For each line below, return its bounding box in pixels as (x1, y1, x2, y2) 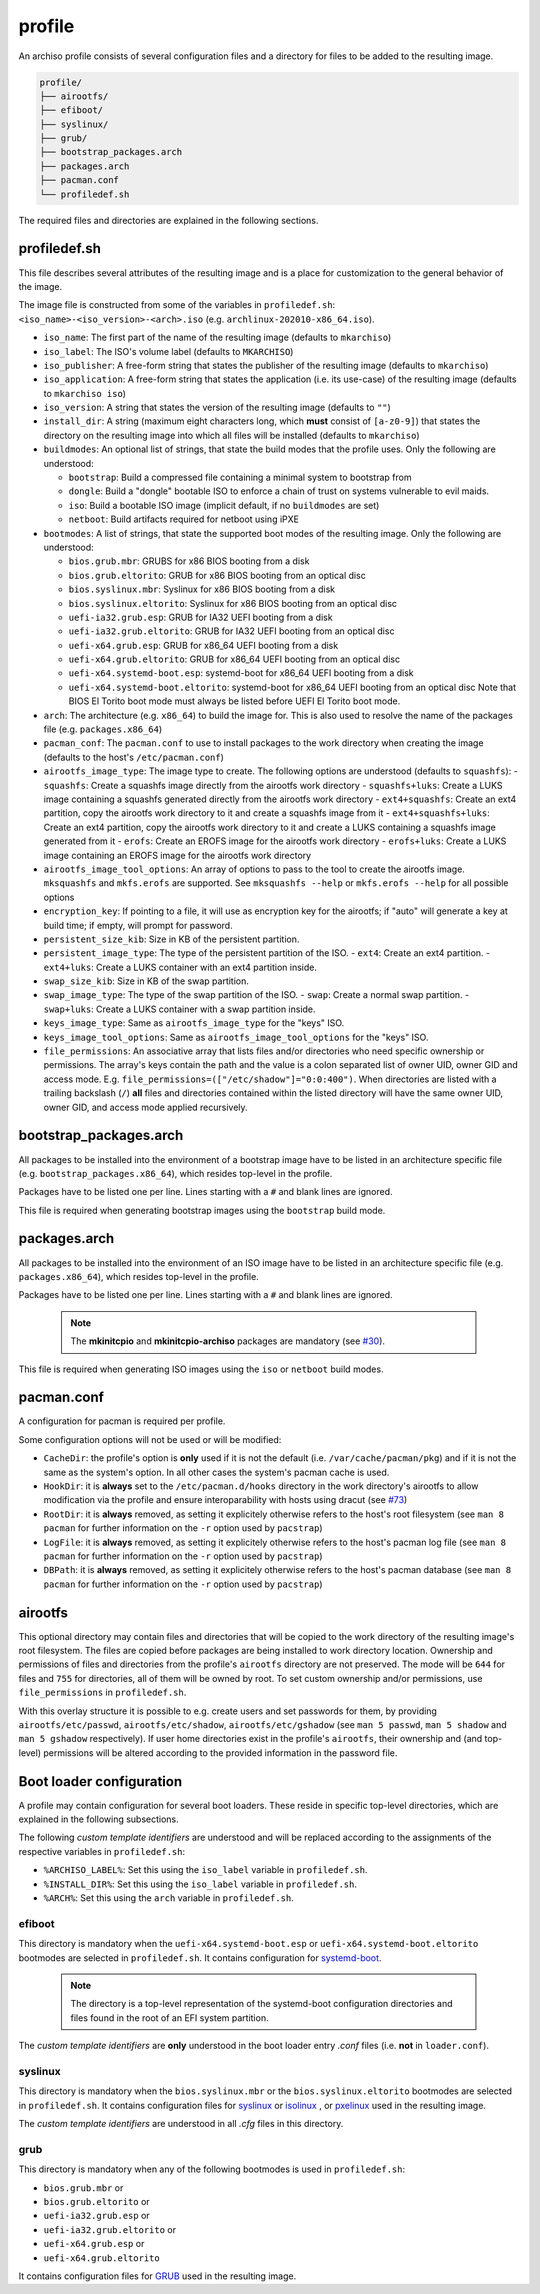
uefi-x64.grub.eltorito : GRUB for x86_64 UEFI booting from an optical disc (68, 653, 400, 665)
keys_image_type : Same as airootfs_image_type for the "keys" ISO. (43, 1017, 345, 1029)
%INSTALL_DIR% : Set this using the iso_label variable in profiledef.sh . (43, 1878, 358, 1890)
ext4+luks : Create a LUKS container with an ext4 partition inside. (43, 961, 317, 973)
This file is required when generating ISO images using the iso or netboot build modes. (18, 1363, 384, 1375)
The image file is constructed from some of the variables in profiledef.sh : (18, 299, 336, 311)
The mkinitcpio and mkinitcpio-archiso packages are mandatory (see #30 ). (70, 1335, 385, 1347)
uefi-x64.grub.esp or (43, 2238, 145, 2250)
